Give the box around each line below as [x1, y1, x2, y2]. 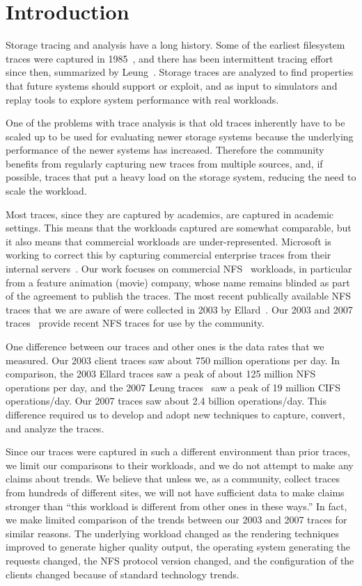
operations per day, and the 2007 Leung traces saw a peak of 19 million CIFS [6, 380, 341, 394]
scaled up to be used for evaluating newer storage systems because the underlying [6, 129, 354, 143]
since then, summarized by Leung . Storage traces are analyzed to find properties [6, 65, 354, 79]
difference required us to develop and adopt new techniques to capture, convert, [6, 407, 345, 421]
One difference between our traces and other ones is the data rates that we [6, 339, 324, 353]
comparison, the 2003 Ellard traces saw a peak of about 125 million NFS [6, 366, 316, 381]
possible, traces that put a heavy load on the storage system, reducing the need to [6, 170, 356, 184]
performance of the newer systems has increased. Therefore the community [6, 143, 324, 157]
